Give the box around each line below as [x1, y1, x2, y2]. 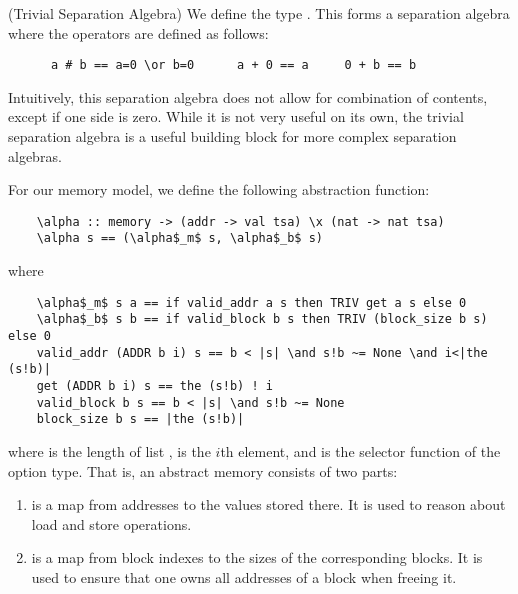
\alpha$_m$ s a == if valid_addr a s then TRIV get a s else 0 [36, 295, 467, 310]
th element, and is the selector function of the [220, 440, 501, 461]
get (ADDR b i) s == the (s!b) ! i [36, 379, 273, 393]
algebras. [8, 145, 62, 166]
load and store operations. [31, 513, 192, 534]
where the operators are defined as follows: [8, 22, 269, 43]
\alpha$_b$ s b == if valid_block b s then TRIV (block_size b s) [36, 312, 488, 327]
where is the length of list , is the [8, 440, 211, 461]
